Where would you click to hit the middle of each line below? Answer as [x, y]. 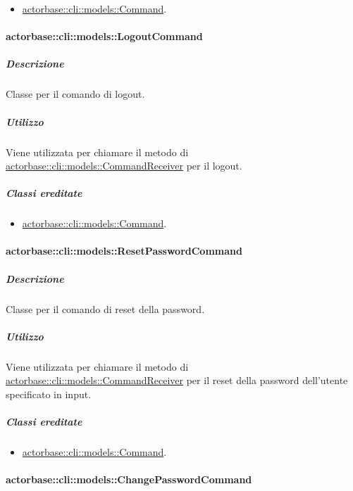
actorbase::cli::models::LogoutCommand [104, 36]
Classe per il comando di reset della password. [105, 308]
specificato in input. [49, 394]
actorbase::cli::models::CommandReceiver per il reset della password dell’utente [177, 380]
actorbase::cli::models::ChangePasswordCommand [129, 479]
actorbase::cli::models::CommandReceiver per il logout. [124, 166]
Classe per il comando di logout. [75, 94]
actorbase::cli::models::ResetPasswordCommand [124, 251]
